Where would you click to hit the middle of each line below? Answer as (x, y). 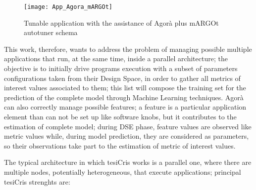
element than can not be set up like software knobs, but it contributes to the (120, 116)
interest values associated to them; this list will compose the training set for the (125, 88)
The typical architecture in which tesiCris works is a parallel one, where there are (128, 162)
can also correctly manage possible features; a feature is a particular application (125, 107)
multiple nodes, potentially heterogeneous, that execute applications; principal (123, 171)
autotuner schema (51, 32)
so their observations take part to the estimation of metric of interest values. (120, 145)
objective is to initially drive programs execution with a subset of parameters (121, 68)
